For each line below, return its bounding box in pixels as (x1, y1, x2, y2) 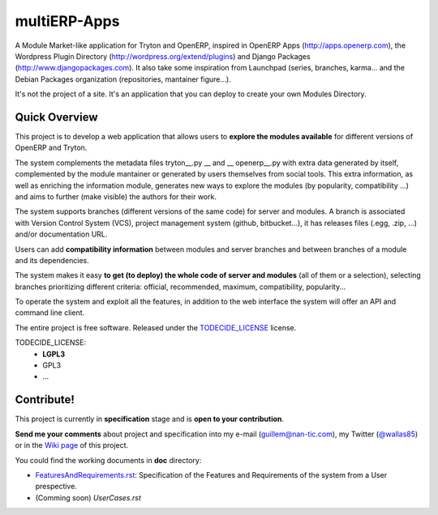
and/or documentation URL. (15, 229, 108, 239)
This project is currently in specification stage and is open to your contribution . (15, 414, 284, 424)
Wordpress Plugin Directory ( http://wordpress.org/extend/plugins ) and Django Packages (15, 51, 311, 61)
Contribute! (15, 393, 75, 406)
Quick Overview (15, 110, 98, 124)
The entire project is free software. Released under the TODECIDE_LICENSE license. (15, 322, 297, 332)
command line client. (15, 308, 85, 317)
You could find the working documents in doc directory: (15, 455, 202, 465)
